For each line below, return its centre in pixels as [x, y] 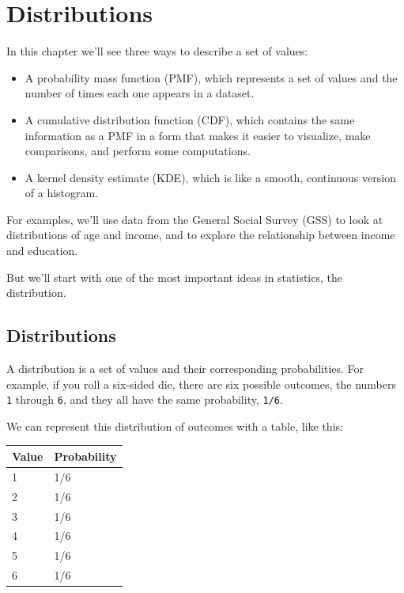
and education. [42, 251]
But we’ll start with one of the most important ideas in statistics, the [174, 277]
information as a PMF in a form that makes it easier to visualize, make [198, 135]
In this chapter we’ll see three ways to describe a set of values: [157, 51]
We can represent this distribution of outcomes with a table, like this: [175, 426]
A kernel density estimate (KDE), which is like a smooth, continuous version [210, 177]
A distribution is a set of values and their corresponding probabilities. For [185, 369]
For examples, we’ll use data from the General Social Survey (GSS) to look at [195, 219]
